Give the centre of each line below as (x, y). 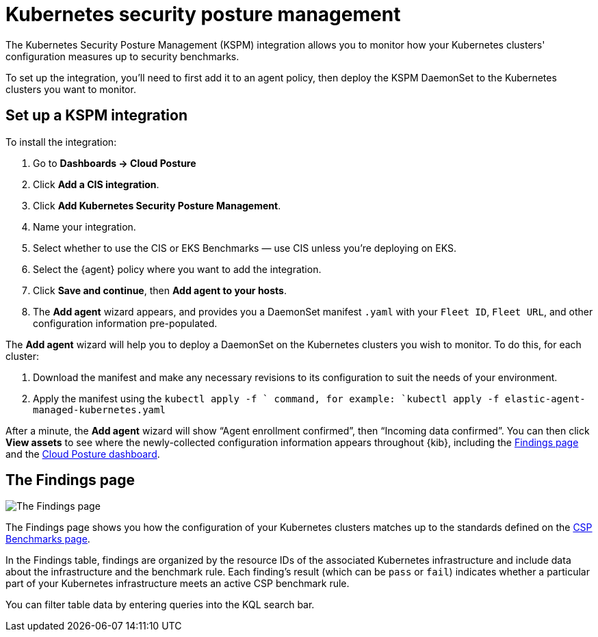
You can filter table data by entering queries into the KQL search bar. (160, 605)
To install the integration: (61, 142)
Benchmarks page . (48, 539)
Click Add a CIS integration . (96, 184)
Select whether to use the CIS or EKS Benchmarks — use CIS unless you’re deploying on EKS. (245, 248)
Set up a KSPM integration (96, 116)
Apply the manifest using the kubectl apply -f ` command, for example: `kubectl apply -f (266, 398)
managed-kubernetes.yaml (99, 409)
